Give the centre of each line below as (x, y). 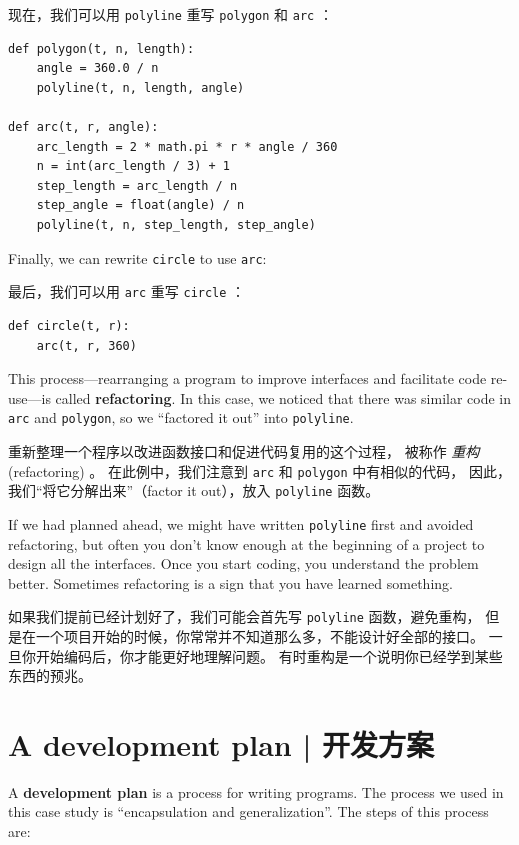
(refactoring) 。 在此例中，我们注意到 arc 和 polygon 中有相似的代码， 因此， (259, 470)
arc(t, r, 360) (86, 345)
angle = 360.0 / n (97, 68)
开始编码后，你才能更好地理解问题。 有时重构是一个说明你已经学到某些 (269, 655)
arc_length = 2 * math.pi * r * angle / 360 (187, 146)
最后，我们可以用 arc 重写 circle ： (127, 291)
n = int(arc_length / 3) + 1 (133, 166)
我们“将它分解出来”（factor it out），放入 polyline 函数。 (194, 490)
